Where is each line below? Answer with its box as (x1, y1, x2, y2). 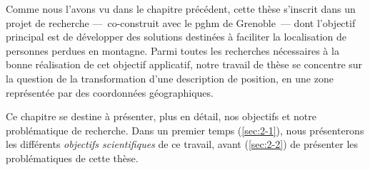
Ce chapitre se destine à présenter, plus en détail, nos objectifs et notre (6, 109, 316, 124)
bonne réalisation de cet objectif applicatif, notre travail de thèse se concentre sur (6, 57, 363, 72)
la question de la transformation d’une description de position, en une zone (6, 70, 334, 85)
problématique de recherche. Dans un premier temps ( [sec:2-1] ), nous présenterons (6, 122, 364, 137)
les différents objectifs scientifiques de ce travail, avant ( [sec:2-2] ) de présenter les (6, 137, 359, 152)
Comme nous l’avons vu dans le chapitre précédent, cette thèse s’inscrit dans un (6, 1, 356, 16)
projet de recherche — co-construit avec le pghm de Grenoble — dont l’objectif (6, 15, 356, 30)
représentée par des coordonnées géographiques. (6, 85, 214, 100)
